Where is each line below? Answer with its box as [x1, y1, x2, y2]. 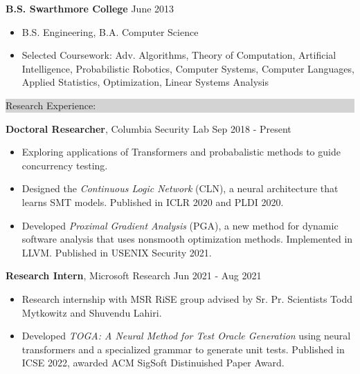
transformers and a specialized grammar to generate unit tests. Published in [21, 342, 345, 356]
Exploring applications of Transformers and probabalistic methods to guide [21, 144, 341, 159]
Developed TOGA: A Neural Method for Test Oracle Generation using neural [21, 328, 351, 343]
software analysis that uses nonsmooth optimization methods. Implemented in [21, 232, 353, 246]
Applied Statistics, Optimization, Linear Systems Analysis [21, 75, 269, 89]
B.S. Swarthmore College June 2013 [6, 1, 174, 15]
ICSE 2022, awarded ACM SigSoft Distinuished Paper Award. [21, 355, 285, 370]
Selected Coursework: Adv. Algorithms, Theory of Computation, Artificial [21, 48, 336, 62]
